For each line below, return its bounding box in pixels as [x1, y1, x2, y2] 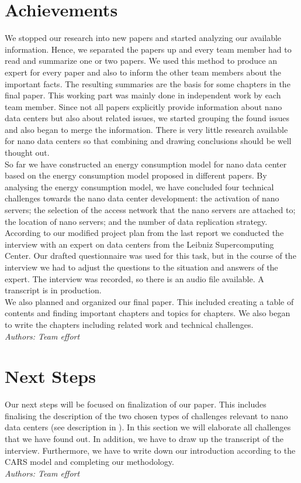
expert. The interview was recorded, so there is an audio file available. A [5, 272, 264, 285]
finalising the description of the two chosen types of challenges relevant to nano [5, 409, 288, 422]
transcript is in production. [5, 284, 102, 296]
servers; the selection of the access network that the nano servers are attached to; [5, 204, 296, 216]
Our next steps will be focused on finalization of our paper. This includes [5, 398, 267, 410]
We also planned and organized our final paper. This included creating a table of [5, 295, 294, 307]
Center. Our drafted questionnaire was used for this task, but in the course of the [5, 249, 296, 262]
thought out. [5, 146, 50, 159]
